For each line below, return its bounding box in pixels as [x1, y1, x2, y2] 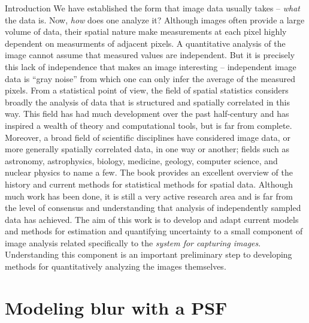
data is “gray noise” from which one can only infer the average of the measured [5, 72, 295, 84]
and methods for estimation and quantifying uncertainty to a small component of [5, 225, 303, 237]
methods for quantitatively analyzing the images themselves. [5, 260, 226, 273]
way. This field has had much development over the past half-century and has [5, 107, 289, 120]
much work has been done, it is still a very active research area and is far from [5, 189, 293, 202]
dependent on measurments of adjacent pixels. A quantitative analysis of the [5, 37, 286, 49]
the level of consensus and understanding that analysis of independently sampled [5, 201, 301, 214]
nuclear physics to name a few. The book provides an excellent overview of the [5, 166, 293, 179]
